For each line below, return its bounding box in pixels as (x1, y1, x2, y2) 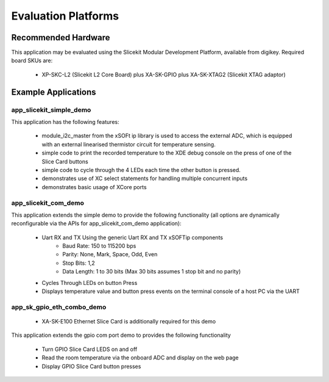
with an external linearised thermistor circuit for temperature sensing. (41, 140, 216, 148)
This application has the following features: (11, 118, 119, 125)
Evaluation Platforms (11, 9, 119, 23)
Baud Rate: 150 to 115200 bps (62, 242, 136, 250)
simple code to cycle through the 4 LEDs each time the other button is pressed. (41, 166, 241, 173)
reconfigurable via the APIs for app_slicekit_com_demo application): (11, 220, 182, 227)
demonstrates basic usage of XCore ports (41, 183, 147, 190)
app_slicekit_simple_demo (11, 106, 91, 114)
